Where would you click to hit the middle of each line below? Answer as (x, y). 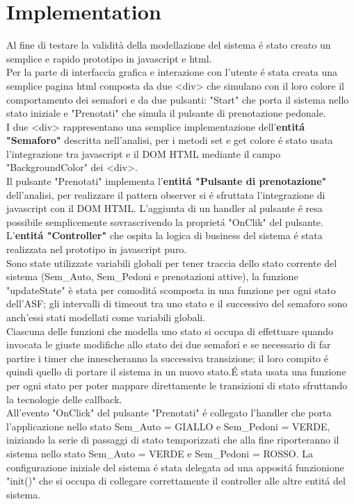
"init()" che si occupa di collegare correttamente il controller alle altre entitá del (176, 481)
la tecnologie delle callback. (64, 399)
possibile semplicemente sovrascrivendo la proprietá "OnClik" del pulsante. (165, 221)
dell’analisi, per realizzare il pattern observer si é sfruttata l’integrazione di (166, 194)
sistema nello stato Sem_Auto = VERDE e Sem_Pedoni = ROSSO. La (160, 453)
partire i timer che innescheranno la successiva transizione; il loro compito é (167, 358)
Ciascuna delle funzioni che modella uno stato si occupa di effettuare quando (170, 331)
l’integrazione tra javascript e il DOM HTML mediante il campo (144, 153)
